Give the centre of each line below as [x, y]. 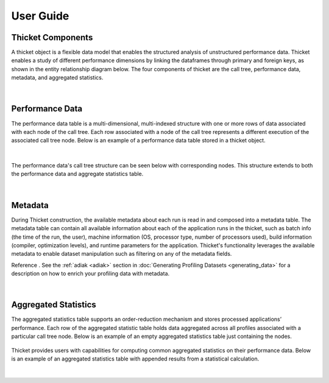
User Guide [40, 16]
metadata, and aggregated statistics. [57, 78]
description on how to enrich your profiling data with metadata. [90, 273]
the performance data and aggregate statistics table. [77, 174]
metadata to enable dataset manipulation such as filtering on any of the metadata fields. [122, 254]
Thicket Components [52, 37]
